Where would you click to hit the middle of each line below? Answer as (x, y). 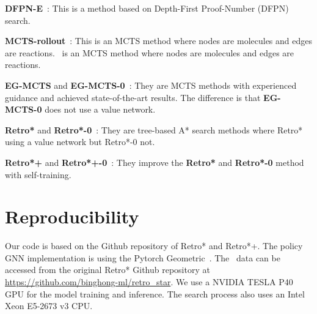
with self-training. (38, 174)
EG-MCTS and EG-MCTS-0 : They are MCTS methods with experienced (151, 85)
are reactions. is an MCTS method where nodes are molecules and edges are (150, 52)
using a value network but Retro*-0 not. (80, 142)
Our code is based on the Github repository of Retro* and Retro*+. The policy (154, 246)
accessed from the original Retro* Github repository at (107, 270)
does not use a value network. (100, 109)
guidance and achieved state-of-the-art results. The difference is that (133, 97)
